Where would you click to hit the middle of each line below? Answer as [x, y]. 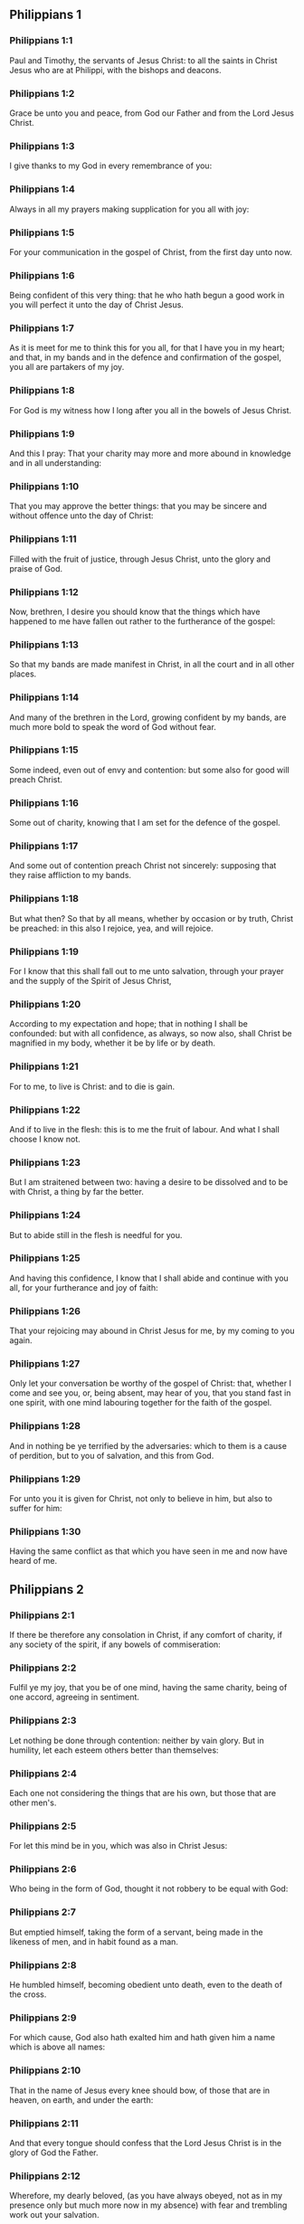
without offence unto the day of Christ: [81, 516]
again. [21, 1340]
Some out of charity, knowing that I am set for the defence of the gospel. [145, 823]
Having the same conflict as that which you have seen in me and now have [148, 1551]
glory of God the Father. [54, 2153]
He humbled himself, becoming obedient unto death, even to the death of [146, 1985]
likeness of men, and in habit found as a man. [94, 1941]
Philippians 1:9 [42, 433]
